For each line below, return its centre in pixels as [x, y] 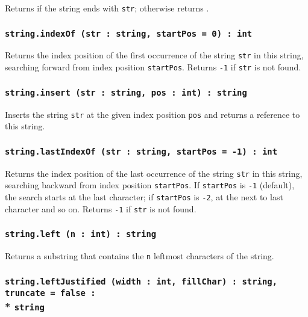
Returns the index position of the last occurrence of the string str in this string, [154, 173]
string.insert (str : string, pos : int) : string [126, 92]
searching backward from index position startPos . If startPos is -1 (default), [150, 185]
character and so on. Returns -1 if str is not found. [101, 208]
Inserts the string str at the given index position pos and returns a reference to [152, 114]
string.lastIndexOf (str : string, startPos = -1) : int [141, 151]
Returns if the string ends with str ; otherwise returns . [107, 8]
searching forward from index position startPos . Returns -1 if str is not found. [153, 67]
